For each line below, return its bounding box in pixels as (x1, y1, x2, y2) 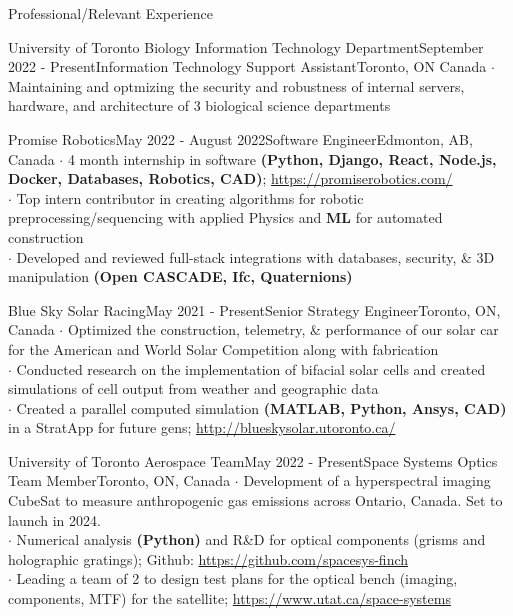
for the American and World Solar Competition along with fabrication (8, 338, 439, 359)
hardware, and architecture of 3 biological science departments (8, 95, 391, 116)
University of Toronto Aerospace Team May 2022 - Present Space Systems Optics (8, 450, 498, 471)
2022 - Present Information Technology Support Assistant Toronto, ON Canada (8, 56, 487, 77)
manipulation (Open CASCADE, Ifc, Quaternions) (8, 266, 353, 287)
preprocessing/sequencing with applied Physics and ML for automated (8, 207, 443, 228)
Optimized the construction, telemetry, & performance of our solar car (67, 319, 499, 340)
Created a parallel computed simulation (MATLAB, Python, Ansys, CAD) (16, 397, 507, 418)
